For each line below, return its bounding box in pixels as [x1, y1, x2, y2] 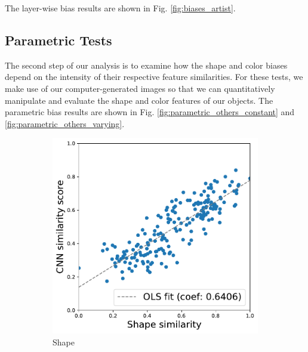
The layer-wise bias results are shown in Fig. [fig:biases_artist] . [5, 2, 236, 14]
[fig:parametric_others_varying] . [5, 117, 125, 129]
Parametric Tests [5, 30, 112, 49]
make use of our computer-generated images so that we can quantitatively [5, 82, 275, 94]
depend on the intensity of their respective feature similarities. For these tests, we [5, 70, 303, 83]
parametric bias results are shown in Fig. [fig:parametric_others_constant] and [5, 106, 295, 118]
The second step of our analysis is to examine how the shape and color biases [5, 58, 288, 71]
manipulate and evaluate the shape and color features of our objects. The [5, 94, 273, 106]
